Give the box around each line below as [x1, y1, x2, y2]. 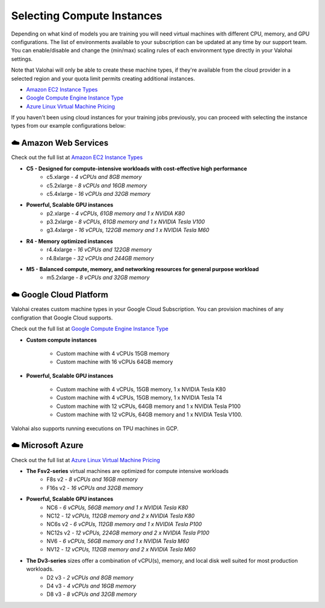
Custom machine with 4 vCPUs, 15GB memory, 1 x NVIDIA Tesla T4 [56, 394, 223, 401]
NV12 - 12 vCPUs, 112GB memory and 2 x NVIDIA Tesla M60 [46, 546, 196, 553]
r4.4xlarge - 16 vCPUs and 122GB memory [46, 246, 152, 253]
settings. [11, 55, 33, 63]
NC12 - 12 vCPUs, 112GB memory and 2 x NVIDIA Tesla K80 [46, 512, 195, 519]
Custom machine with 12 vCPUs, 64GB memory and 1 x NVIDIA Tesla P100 [56, 403, 241, 410]
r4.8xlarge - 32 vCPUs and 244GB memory [46, 254, 154, 262]
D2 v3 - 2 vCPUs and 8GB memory [46, 574, 134, 581]
